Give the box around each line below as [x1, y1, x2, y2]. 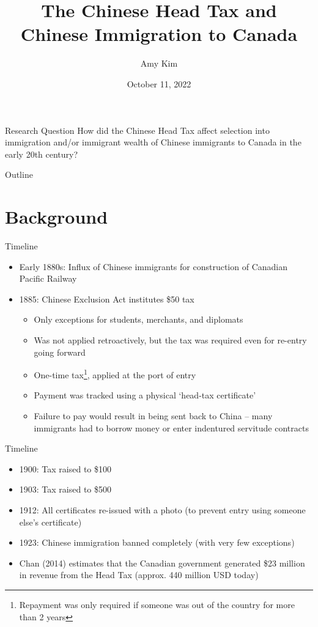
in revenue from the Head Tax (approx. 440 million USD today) [19, 568, 259, 581]
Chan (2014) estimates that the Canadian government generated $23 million [19, 556, 305, 569]
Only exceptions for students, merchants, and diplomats [34, 313, 243, 326]
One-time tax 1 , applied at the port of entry [34, 367, 196, 381]
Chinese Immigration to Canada [20, 21, 298, 46]
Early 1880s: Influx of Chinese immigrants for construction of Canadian [19, 260, 287, 273]
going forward [34, 345, 86, 358]
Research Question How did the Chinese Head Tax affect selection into [5, 123, 270, 136]
